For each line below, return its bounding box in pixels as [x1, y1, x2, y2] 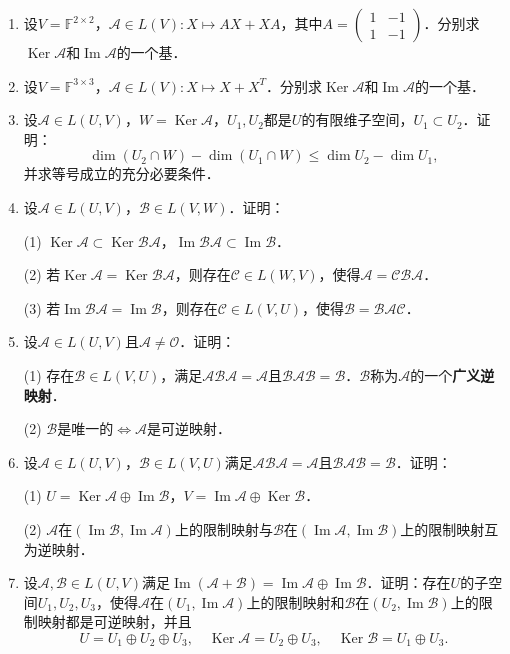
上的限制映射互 [400, 518, 499, 539]
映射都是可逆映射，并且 [37, 611, 192, 632]
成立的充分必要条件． [79, 163, 220, 184]
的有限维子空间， [301, 109, 414, 130]
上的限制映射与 [174, 518, 273, 539]
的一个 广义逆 [410, 364, 495, 385]
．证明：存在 [366, 572, 451, 593]
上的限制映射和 [246, 591, 345, 612]
